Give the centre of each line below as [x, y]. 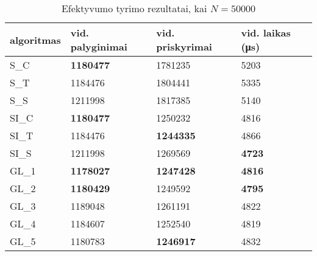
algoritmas [35, 40]
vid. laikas [266, 33]
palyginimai [99, 47]
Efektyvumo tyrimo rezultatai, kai [134, 8]
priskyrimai [184, 47]
